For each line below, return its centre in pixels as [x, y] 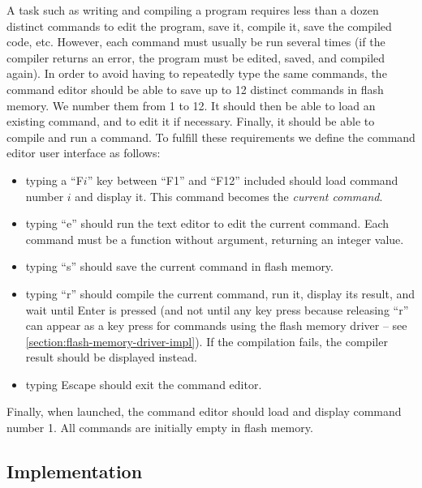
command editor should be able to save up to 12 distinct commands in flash [195, 89]
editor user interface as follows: [84, 153]
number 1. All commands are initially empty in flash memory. [160, 428]
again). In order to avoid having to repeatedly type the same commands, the [197, 73]
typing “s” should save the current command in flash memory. [179, 266]
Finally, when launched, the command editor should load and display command [204, 411]
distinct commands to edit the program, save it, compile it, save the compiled [199, 26]
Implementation [75, 471]
